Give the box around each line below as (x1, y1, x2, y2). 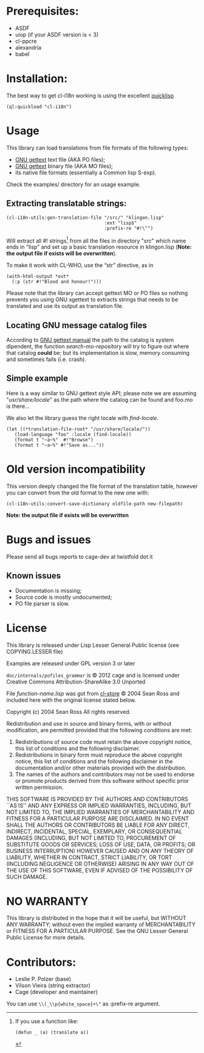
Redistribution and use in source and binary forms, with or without (6, 719, 172, 727)
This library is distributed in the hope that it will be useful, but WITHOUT (6, 915, 186, 922)
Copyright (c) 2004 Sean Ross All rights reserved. (6, 708, 131, 715)
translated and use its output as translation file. (6, 302, 124, 310)
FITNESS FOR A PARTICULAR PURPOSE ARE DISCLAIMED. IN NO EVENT (6, 815, 189, 822)
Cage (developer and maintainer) (15, 988, 98, 996)
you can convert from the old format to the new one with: (6, 489, 149, 496)
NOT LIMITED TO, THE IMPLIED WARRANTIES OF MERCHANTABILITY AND (6, 808, 195, 815)
